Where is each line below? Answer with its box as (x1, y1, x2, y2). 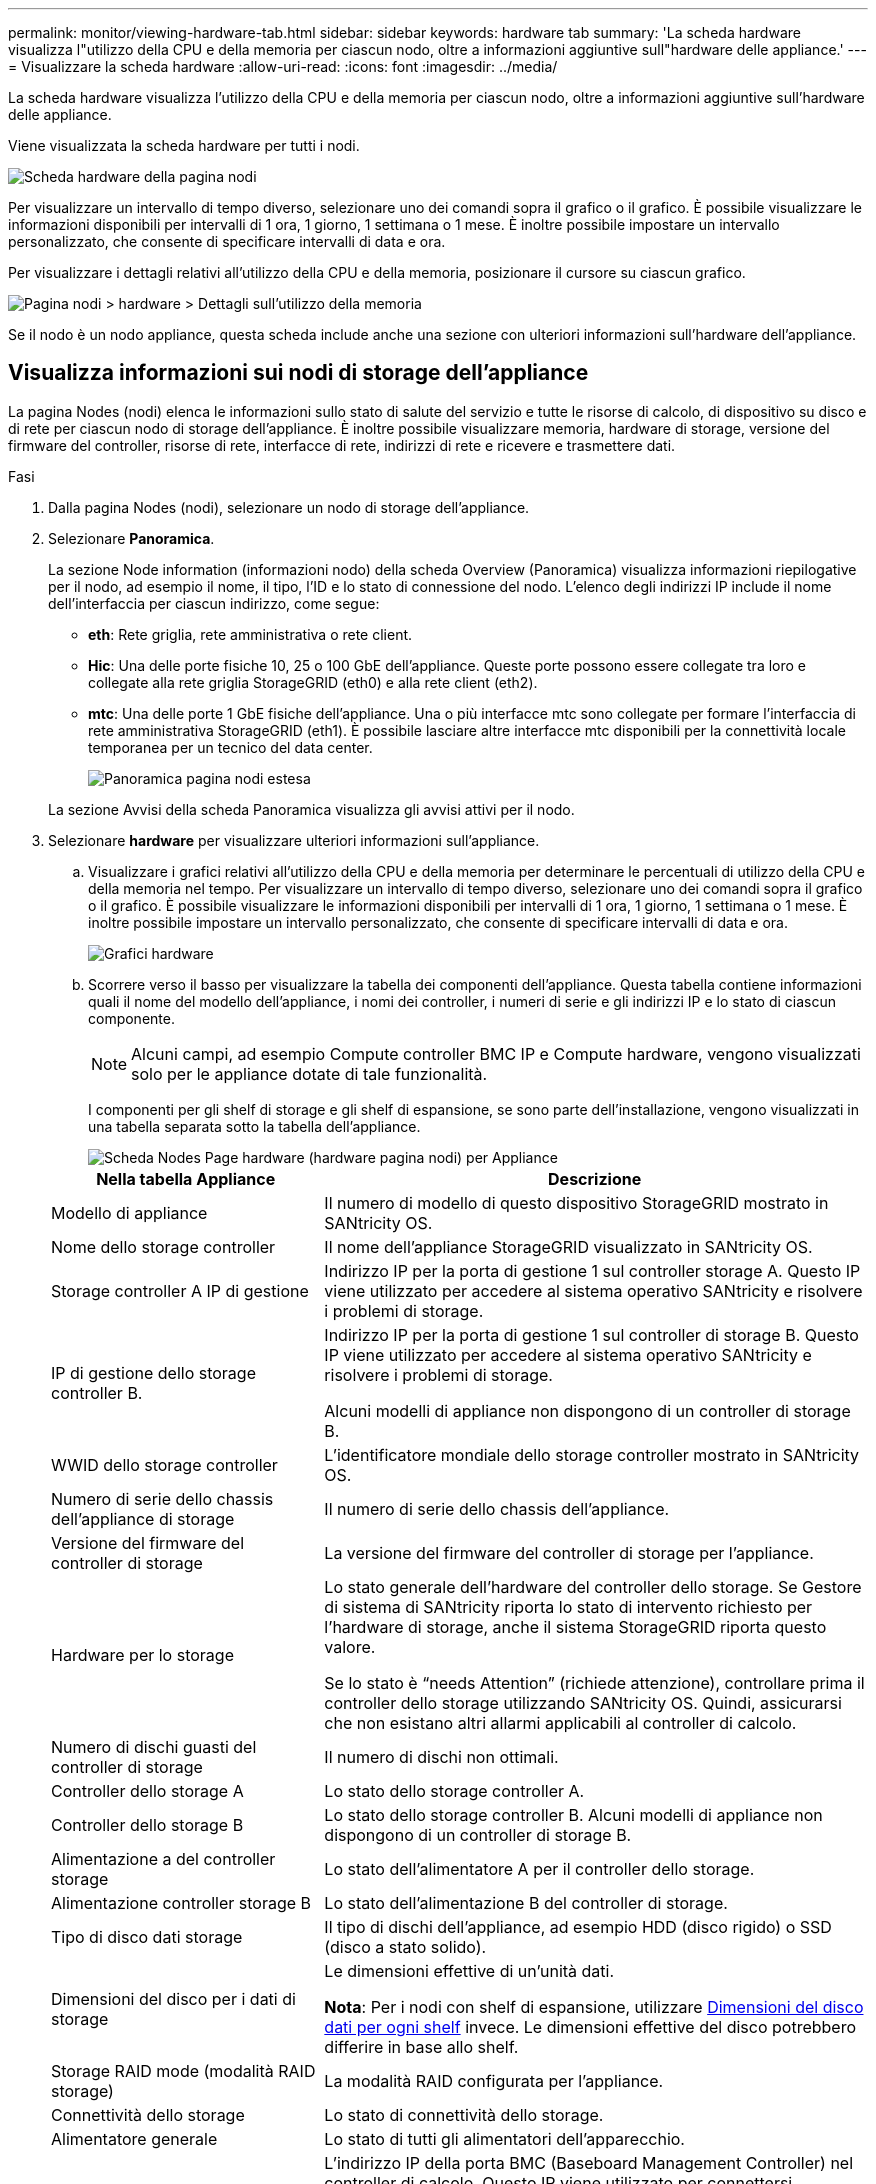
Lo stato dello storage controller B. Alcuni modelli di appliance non (324, 1804, 823, 1825)
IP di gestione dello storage (51, 1362, 256, 1383)
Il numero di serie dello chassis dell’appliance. (324, 1498, 670, 1519)
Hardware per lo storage (51, 1644, 234, 1665)
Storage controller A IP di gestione (51, 1280, 309, 1301)
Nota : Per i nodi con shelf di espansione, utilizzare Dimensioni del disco (324, 1996, 864, 2017)
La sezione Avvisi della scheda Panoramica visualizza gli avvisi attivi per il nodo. (48, 800, 575, 818)
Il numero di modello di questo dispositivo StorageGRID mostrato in (324, 1192, 829, 1213)
